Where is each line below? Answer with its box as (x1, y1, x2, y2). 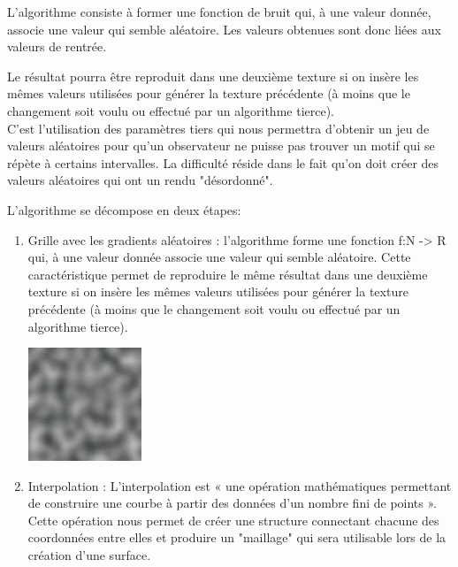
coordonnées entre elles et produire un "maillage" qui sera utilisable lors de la (27, 528, 447, 547)
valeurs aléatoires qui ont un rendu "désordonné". (7, 171, 273, 189)
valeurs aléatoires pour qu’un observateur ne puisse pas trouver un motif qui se (7, 136, 435, 155)
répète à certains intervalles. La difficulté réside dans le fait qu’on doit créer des (7, 153, 439, 172)
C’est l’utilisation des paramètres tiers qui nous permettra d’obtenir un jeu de (7, 119, 430, 137)
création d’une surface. (27, 546, 151, 564)
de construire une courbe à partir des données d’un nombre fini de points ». (27, 494, 437, 512)
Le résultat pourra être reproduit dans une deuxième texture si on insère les (7, 66, 419, 85)
